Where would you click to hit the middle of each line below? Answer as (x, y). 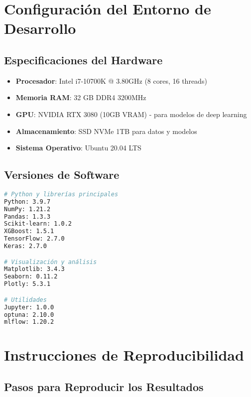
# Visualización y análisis (51, 262)
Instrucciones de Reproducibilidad (124, 355)
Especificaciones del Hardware (83, 60)
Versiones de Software (62, 175)
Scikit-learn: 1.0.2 (38, 224)
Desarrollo (40, 28)
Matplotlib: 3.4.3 (34, 269)
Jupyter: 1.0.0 (29, 307)
